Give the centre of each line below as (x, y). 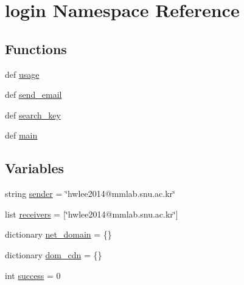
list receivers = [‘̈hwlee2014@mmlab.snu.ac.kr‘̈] (92, 214)
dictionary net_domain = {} (58, 234)
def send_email (33, 94)
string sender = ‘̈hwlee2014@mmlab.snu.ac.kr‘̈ (90, 194)
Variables (35, 168)
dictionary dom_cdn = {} (54, 254)
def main (21, 135)
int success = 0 (33, 275)
